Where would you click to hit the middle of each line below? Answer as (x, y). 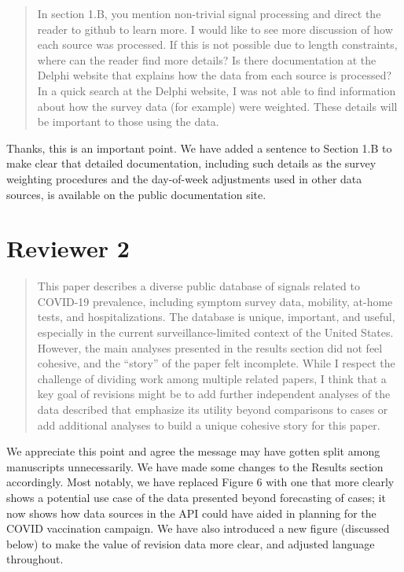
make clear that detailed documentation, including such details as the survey (191, 163)
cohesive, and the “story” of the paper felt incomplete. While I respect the (216, 363)
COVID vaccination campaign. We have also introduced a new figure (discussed (198, 528)
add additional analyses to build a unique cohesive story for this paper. (209, 424)
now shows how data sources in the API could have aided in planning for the (191, 513)
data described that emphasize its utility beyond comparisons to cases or (213, 409)
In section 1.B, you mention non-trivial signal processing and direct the (209, 13)
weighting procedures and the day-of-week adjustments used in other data (184, 178)
